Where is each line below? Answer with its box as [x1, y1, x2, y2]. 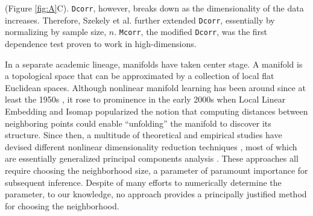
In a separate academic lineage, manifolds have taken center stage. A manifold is [5, 57, 303, 70]
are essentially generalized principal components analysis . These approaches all [5, 152, 299, 165]
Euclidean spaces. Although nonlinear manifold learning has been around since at [5, 81, 306, 94]
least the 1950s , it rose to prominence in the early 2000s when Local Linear [5, 93, 286, 106]
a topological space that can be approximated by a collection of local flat [5, 69, 274, 82]
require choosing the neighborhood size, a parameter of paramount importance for [5, 164, 308, 176]
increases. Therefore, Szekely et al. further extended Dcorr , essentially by [5, 13, 275, 26]
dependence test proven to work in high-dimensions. [5, 37, 197, 49]
